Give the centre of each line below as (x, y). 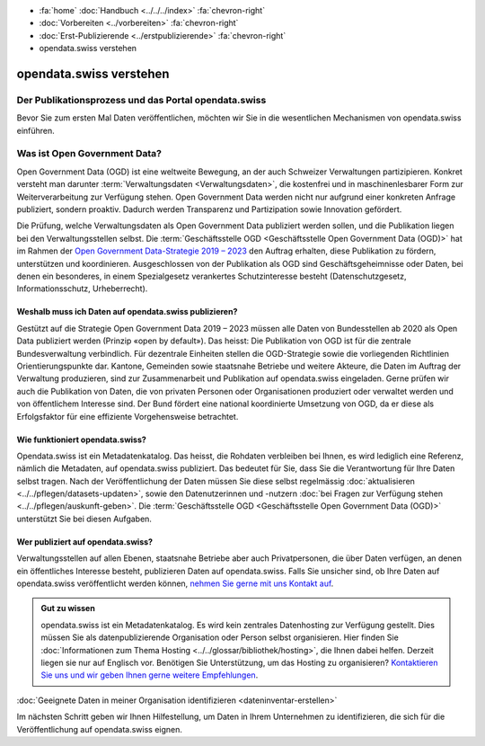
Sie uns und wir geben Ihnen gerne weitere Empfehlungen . (150, 675)
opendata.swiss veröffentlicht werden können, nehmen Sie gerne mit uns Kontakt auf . (175, 583)
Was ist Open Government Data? (89, 154)
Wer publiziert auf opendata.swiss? (84, 542)
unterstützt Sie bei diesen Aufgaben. (84, 519)
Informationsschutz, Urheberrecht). (82, 289)
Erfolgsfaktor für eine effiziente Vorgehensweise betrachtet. (128, 416)
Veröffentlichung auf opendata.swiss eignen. (100, 729)
